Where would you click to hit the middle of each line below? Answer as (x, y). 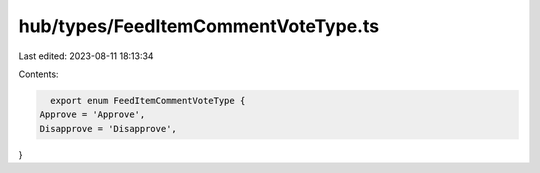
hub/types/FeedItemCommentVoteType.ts (199, 26)
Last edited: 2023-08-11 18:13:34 (86, 56)
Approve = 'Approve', (92, 114)
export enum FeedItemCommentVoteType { (148, 100)
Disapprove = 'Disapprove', (108, 128)
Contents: (38, 74)
